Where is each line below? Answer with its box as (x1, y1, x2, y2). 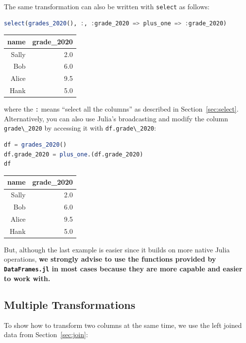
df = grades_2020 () (4, 141, 67, 149)
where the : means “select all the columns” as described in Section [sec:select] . (4, 104, 239, 114)
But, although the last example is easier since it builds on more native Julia (4, 244, 230, 254)
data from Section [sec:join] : (4, 329, 88, 340)
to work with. (4, 273, 51, 283)
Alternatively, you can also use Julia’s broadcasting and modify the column (4, 113, 228, 123)
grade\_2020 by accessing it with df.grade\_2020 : (4, 123, 156, 133)
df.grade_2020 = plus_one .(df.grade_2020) (4, 151, 143, 158)
